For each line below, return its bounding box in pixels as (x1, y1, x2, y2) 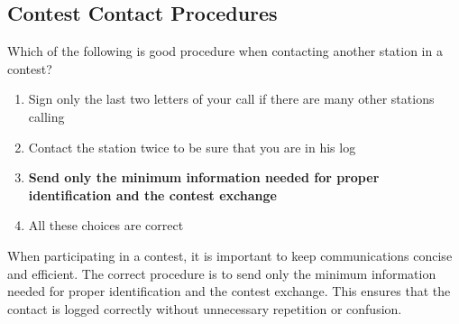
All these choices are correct (28, 216, 184, 235)
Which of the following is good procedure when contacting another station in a (7, 42, 443, 60)
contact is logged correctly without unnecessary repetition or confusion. (7, 299, 402, 318)
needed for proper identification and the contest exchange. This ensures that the (7, 282, 451, 301)
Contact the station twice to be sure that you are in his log (28, 137, 356, 156)
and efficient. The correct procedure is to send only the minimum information (7, 264, 436, 282)
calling (28, 106, 65, 125)
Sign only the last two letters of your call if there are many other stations (28, 89, 435, 108)
